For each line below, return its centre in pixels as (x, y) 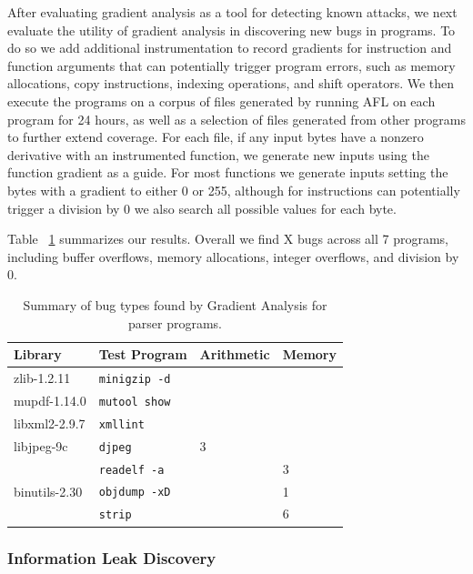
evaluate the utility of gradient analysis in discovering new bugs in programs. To (231, 30)
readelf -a (131, 470)
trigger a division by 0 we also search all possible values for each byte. (202, 208)
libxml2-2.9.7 (50, 423)
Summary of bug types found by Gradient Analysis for (175, 304)
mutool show (135, 402)
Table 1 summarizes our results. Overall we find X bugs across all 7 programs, (228, 239)
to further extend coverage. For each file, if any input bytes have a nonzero (216, 137)
